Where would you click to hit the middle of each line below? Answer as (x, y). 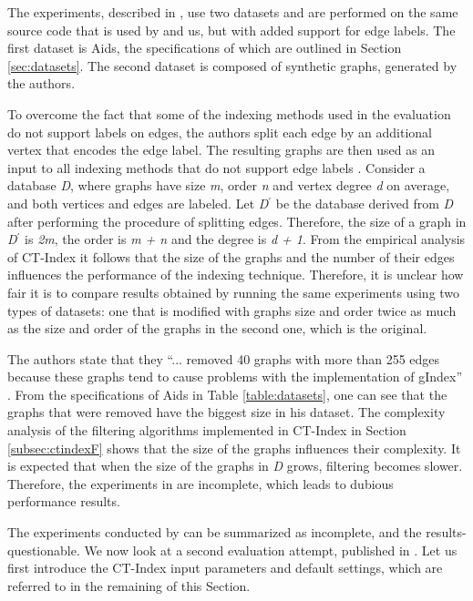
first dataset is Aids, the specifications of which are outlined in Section (205, 48)
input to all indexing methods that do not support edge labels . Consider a (216, 167)
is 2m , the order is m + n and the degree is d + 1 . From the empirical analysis (245, 239)
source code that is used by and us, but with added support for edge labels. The (231, 30)
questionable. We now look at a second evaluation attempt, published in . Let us (232, 550)
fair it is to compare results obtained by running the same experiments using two (234, 292)
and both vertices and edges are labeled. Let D (138, 203)
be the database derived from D (365, 203)
